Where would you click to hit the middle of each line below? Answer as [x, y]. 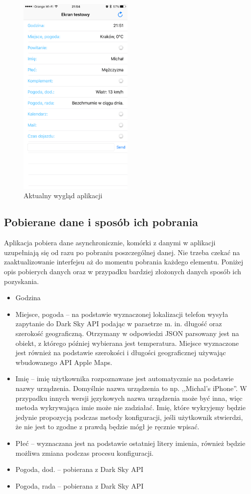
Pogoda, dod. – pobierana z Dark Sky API [79, 469]
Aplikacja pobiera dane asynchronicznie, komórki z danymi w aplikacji [110, 243]
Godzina [28, 298]
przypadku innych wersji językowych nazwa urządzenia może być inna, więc [129, 398]
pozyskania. [22, 281]
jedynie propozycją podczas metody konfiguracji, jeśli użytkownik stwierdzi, [129, 417]
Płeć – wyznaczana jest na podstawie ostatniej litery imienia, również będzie [130, 443]
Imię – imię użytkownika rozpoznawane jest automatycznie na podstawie [125, 378]
